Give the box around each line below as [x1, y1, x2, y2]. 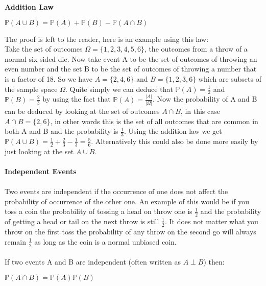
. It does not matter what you [164, 216, 258, 227]
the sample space [5, 83, 58, 94]
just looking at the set [5, 146, 74, 156]
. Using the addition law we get [124, 126, 222, 136]
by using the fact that [42, 93, 111, 104]
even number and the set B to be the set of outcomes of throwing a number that [5, 63, 257, 74]
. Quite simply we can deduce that [65, 83, 173, 94]
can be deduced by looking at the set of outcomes [5, 106, 160, 116]
